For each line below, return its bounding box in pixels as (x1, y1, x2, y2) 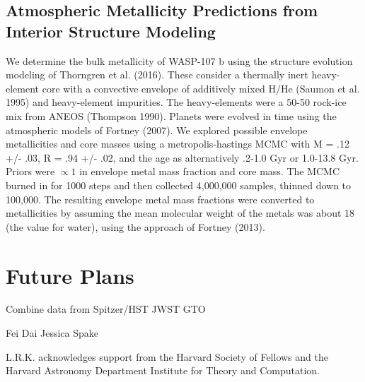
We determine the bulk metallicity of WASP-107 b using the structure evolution (6, 53, 353, 68)
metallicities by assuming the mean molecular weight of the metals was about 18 (6, 205, 355, 220)
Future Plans (6, 261, 134, 290)
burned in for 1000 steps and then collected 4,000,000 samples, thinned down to (6, 177, 352, 192)
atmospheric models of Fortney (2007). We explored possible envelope (6, 122, 308, 137)
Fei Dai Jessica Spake (6, 326, 98, 340)
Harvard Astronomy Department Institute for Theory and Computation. (6, 363, 320, 378)
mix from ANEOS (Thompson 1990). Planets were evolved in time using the (6, 108, 337, 123)
